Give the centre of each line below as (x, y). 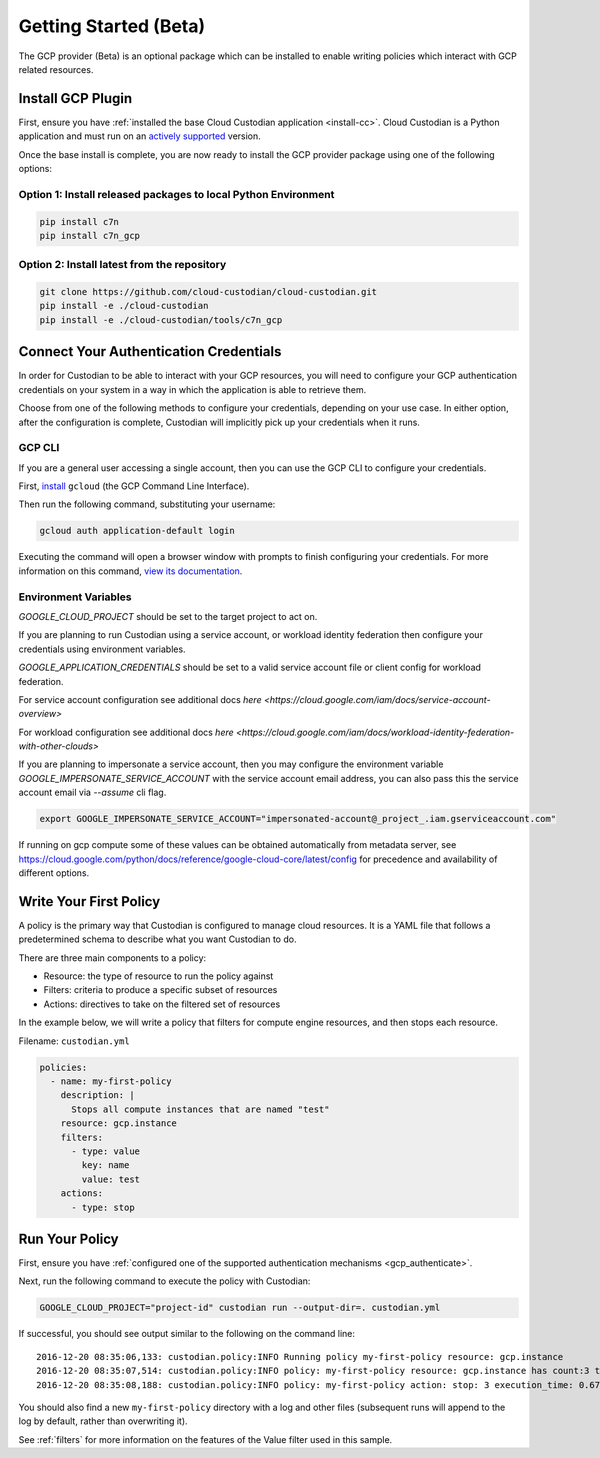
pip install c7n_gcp (89, 235)
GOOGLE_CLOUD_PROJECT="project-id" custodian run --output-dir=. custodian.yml (240, 1308)
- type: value (105, 1151)
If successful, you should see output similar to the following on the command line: (186, 1334)
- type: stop (103, 1207)
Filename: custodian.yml (74, 1041)
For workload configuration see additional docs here (126, 732)
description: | (97, 1095)
